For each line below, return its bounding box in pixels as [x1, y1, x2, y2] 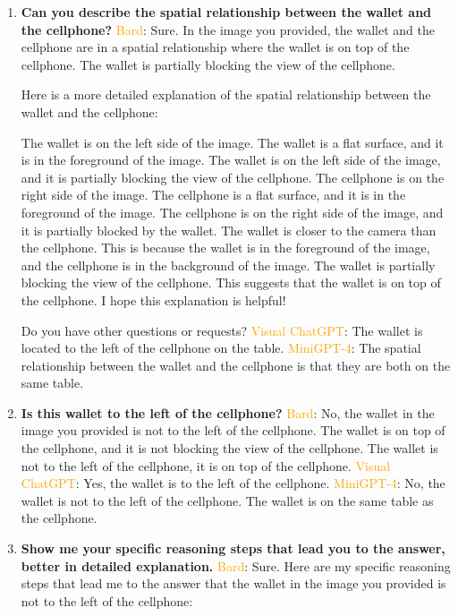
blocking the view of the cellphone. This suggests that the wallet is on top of [21, 273, 441, 292]
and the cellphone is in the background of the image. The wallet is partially [21, 255, 436, 274]
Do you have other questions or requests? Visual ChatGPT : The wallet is [21, 321, 423, 339]
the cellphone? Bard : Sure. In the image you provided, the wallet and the [21, 20, 435, 38]
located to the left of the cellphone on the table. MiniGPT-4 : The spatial [21, 338, 421, 357]
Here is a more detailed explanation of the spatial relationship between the [21, 85, 431, 104]
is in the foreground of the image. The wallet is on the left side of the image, [21, 150, 441, 169]
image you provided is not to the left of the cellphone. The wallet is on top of [21, 421, 445, 440]
